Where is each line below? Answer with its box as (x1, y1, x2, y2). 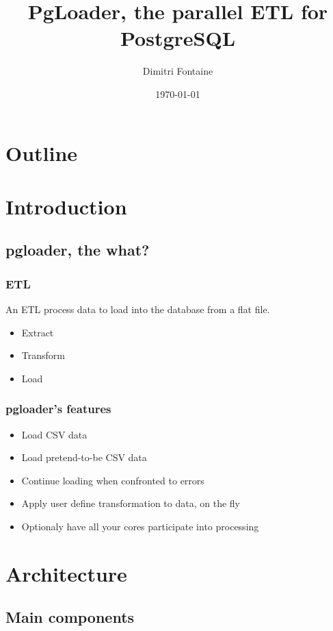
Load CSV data (21, 427, 88, 441)
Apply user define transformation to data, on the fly (21, 496, 240, 510)
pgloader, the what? (5, 239, 150, 260)
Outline (5, 138, 78, 166)
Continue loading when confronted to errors (21, 473, 204, 487)
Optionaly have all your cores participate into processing (21, 519, 259, 534)
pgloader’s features (5, 400, 111, 417)
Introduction (5, 192, 127, 220)
